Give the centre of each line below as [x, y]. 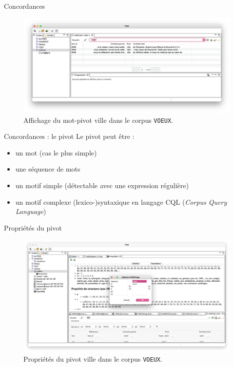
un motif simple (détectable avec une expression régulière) [102, 185]
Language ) [31, 211]
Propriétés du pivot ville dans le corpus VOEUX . [93, 359]
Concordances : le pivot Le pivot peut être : [69, 136]
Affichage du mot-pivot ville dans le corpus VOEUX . [98, 120]
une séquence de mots [48, 169]
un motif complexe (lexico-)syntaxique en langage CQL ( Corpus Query [121, 202]
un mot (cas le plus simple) [56, 152]
